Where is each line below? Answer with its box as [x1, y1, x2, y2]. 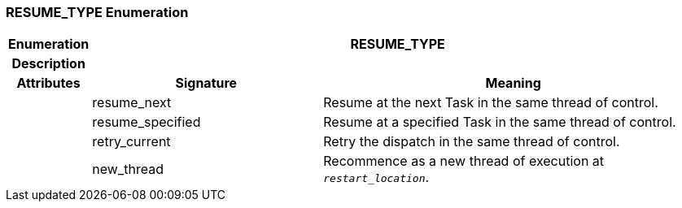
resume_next [92, 94, 172, 111]
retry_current [92, 133, 171, 150]
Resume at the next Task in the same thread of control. [323, 94, 658, 111]
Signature [175, 75, 238, 92]
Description [11, 55, 85, 72]
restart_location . [323, 169, 430, 186]
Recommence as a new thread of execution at [323, 153, 605, 170]
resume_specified [92, 114, 201, 131]
